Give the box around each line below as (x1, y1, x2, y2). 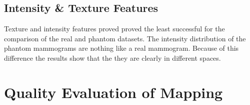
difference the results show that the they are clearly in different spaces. (4, 52, 221, 63)
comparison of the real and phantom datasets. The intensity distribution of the (4, 33, 246, 43)
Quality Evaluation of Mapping (4, 82, 223, 102)
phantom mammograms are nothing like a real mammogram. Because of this (4, 43, 239, 53)
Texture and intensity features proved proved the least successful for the (4, 23, 225, 34)
